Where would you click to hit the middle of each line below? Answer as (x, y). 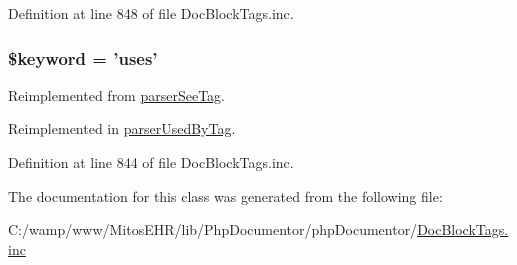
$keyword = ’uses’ (83, 57)
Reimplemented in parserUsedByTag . (122, 128)
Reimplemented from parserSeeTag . (117, 94)
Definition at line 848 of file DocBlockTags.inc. (151, 13)
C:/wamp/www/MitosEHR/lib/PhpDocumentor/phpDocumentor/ (213, 229)
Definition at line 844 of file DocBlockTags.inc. (151, 162)
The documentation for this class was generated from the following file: (225, 195)
